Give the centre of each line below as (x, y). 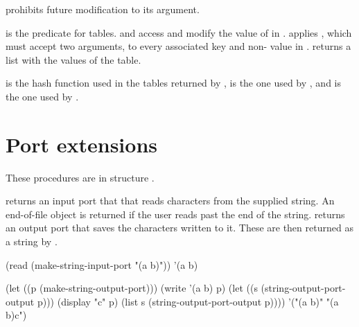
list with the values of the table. (73, 59)
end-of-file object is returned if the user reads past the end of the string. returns (175, 214)
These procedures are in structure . (80, 177)
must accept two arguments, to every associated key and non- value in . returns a (178, 46)
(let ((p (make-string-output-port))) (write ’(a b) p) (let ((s (132, 288)
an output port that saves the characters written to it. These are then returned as (179, 228)
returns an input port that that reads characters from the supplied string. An (170, 201)
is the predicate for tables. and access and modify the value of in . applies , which (179, 32)
